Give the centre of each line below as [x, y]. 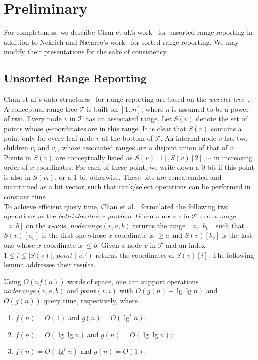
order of [16, 167]
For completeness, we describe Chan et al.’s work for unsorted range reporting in [128, 32]
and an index [185, 245]
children [16, 148]
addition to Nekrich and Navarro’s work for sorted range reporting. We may [121, 41]
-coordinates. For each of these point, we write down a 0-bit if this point [144, 167]
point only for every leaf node [49, 138]
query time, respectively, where [90, 300]
